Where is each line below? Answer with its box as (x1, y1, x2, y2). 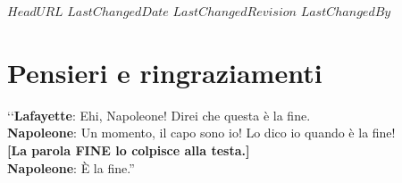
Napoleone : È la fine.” (7, 158, 135, 177)
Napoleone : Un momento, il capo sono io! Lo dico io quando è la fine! (7, 123, 396, 142)
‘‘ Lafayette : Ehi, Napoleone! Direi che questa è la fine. (7, 105, 311, 124)
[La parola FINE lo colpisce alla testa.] (7, 140, 250, 159)
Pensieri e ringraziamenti (7, 54, 322, 90)
